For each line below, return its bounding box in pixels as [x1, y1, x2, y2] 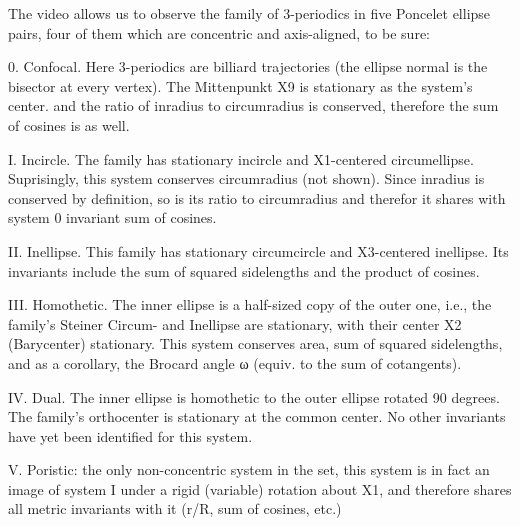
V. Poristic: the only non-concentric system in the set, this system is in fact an [8, 459, 490, 480]
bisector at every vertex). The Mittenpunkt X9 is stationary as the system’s [8, 75, 473, 96]
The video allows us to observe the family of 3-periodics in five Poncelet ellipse [8, 3, 491, 23]
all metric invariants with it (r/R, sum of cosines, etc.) [8, 498, 342, 519]
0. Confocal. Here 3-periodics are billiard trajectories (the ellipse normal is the [8, 56, 488, 77]
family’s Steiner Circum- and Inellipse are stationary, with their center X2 [8, 313, 462, 334]
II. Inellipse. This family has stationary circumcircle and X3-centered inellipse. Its [8, 240, 509, 261]
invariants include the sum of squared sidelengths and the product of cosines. [8, 260, 480, 281]
